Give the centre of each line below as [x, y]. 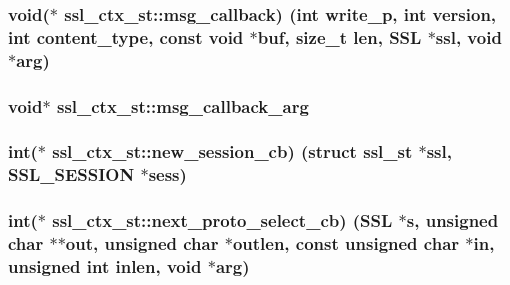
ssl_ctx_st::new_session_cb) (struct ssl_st [232, 151]
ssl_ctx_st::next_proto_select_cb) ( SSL [222, 220]
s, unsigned [452, 220]
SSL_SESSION [71, 174]
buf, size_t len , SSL [339, 36]
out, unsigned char [142, 243]
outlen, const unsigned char [346, 243]
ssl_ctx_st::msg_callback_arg [182, 105]
